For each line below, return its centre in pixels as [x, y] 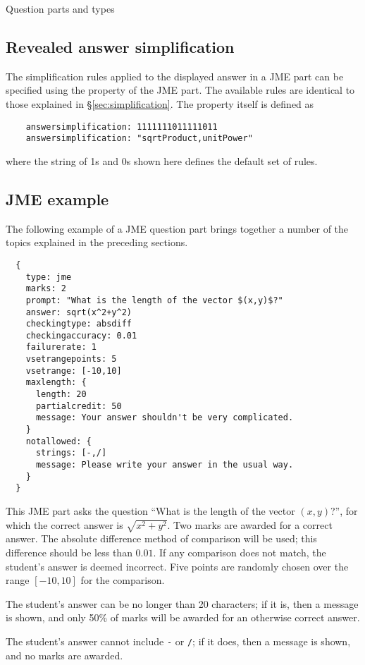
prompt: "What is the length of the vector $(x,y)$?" [154, 300]
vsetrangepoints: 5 [71, 359]
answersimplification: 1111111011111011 [122, 127]
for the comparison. [123, 580]
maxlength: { [56, 383]
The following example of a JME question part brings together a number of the [177, 228]
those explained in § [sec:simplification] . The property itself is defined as [160, 103]
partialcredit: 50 [79, 406]
